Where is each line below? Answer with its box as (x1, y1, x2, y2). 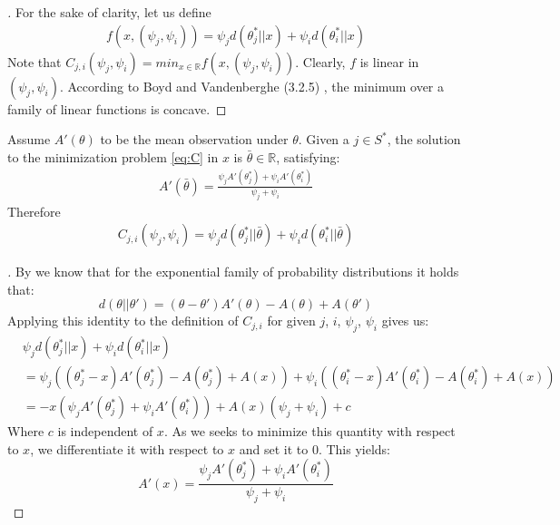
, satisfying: (276, 147, 340, 166)
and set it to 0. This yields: (239, 439, 390, 458)
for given (267, 311, 316, 330)
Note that (7, 52, 62, 71)
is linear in (359, 52, 419, 71)
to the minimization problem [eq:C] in (7, 147, 219, 166)
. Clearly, (295, 52, 346, 71)
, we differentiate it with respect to (30, 439, 224, 458)
